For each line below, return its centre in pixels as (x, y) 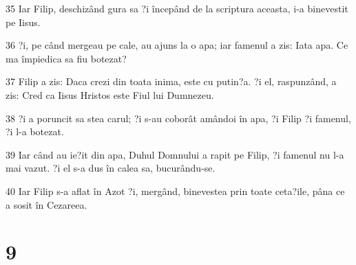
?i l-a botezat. (35, 131)
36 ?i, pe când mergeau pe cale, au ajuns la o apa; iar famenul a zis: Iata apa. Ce (177, 45)
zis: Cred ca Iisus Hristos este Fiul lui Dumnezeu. (110, 94)
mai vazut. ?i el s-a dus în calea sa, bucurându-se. (111, 168)
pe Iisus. (23, 22)
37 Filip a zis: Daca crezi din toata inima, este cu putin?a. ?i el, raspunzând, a (171, 81)
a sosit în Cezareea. (46, 204)
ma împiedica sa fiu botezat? (66, 58)
